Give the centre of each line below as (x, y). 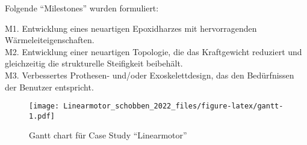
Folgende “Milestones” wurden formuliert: (82, 8)
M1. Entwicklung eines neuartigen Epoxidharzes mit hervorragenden (131, 28)
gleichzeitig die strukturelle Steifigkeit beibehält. (94, 63)
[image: (44, 106)
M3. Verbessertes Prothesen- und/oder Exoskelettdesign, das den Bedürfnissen (150, 75)
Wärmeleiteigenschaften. (50, 40)
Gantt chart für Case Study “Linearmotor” (108, 135)
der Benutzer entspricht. (49, 87)
